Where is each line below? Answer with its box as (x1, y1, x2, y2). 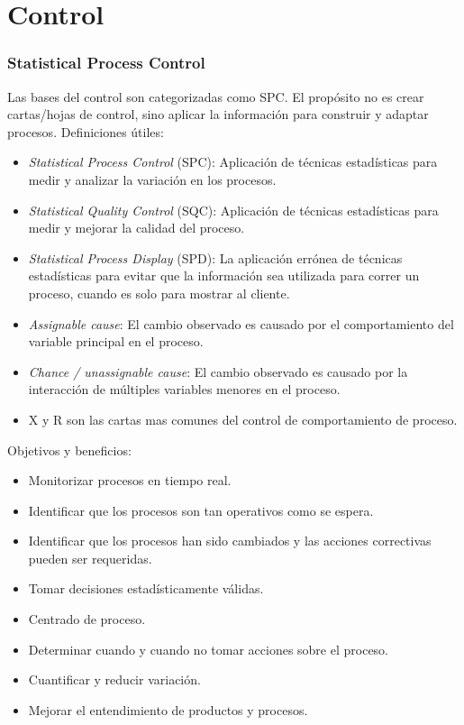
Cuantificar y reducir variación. (28, 670, 201, 689)
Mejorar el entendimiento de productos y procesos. (28, 700, 308, 719)
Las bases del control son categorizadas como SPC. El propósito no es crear (7, 87, 424, 106)
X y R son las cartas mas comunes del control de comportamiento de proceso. (28, 409, 458, 428)
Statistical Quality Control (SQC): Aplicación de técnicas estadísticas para (28, 200, 439, 219)
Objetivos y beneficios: (7, 440, 132, 459)
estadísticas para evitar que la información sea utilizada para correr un (28, 266, 420, 285)
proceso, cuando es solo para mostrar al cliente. (28, 283, 290, 302)
